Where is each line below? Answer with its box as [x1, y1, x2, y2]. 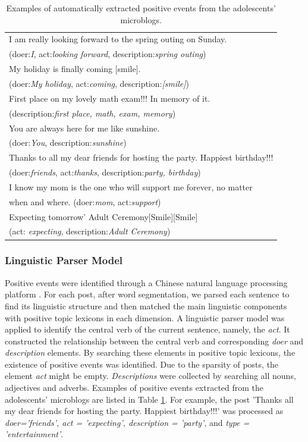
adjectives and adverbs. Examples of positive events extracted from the [5, 381, 264, 394]
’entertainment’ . [5, 428, 64, 440]
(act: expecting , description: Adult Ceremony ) [9, 225, 171, 237]
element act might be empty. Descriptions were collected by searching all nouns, [5, 369, 296, 382]
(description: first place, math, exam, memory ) [9, 106, 176, 119]
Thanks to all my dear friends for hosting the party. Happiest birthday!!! [9, 151, 274, 164]
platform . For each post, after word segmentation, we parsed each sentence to [5, 288, 290, 300]
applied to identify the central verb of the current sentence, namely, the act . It [5, 323, 290, 336]
